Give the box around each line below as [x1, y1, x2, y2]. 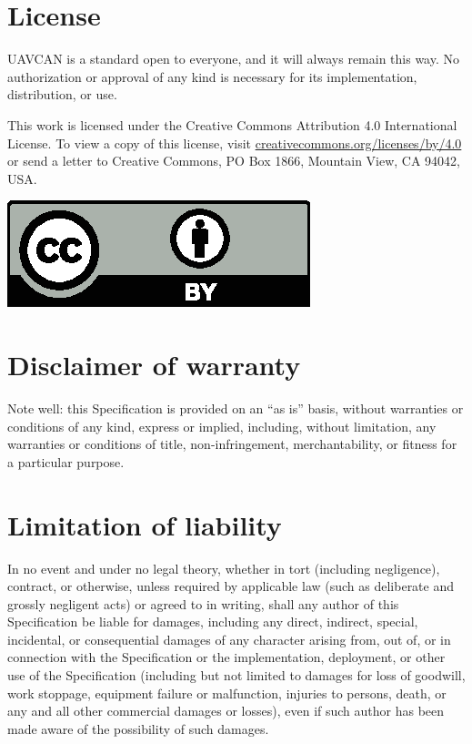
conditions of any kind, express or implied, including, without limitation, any [7, 416, 437, 435]
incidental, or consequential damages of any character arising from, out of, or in [7, 629, 451, 648]
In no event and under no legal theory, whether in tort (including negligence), [7, 558, 440, 577]
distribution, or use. [7, 85, 117, 104]
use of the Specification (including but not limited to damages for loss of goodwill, [7, 666, 466, 685]
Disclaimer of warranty [7, 346, 301, 383]
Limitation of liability [7, 505, 282, 543]
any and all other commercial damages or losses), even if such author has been [7, 701, 445, 720]
